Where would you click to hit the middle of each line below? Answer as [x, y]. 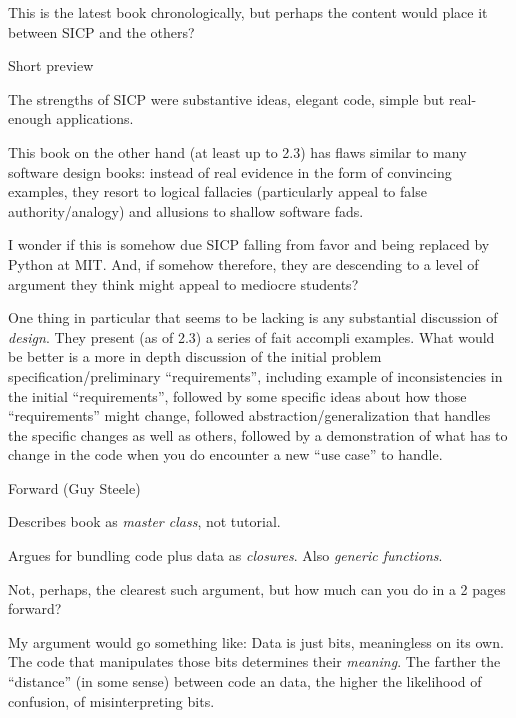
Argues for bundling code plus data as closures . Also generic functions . [225, 555]
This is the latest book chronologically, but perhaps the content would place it [248, 12]
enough [30, 118]
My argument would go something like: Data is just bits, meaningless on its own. [256, 641]
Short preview [51, 65]
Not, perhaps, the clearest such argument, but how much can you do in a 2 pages [257, 588]
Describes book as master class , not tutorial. [144, 521]
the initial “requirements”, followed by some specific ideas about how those [237, 395]
